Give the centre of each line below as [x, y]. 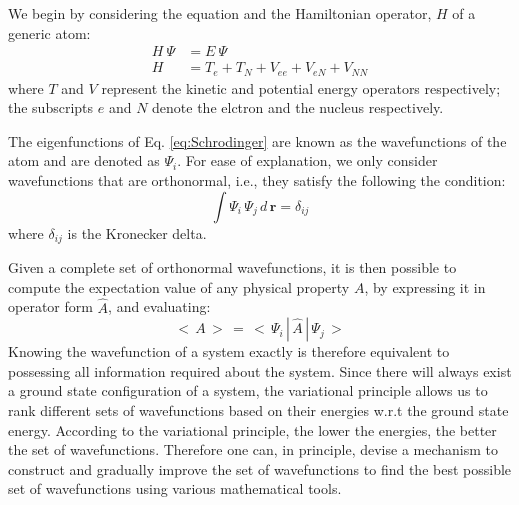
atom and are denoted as [84, 160]
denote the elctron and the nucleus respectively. [298, 107]
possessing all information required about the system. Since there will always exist [260, 370]
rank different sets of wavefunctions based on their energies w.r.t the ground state [258, 409]
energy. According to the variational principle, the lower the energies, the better [252, 429]
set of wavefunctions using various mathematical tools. [175, 488]
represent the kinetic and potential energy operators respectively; [301, 87]
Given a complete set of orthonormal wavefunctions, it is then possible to [232, 267]
